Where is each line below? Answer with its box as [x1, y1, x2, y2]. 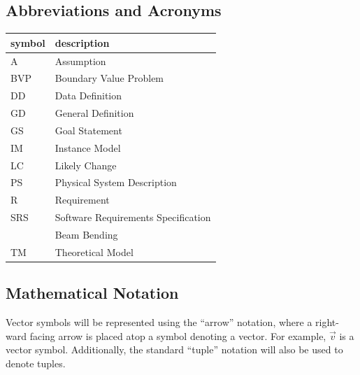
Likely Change [55, 157, 117, 172]
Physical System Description [55, 175, 177, 190]
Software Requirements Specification [55, 210, 211, 225]
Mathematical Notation [6, 282, 179, 304]
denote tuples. [6, 355, 66, 370]
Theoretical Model [55, 244, 134, 259]
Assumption [55, 53, 106, 68]
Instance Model [55, 140, 121, 155]
